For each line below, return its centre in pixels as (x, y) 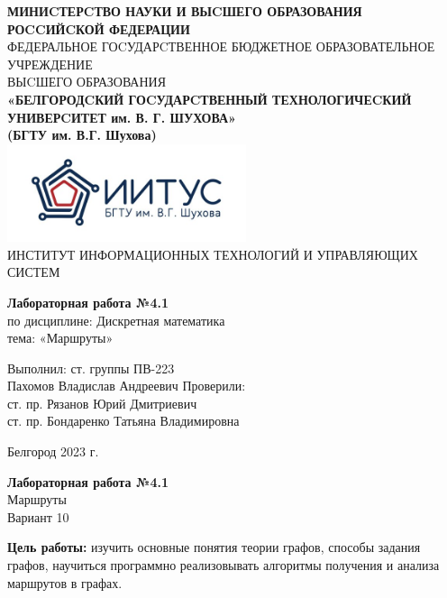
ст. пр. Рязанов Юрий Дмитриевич (102, 403)
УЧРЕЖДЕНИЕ (50, 64)
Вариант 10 (38, 516)
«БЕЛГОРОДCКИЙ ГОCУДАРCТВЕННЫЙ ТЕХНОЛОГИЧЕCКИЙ (210, 99)
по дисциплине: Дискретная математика (116, 320)
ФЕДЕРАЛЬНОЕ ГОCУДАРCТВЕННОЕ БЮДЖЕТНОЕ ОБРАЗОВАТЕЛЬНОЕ (221, 46)
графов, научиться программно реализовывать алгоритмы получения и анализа (223, 565)
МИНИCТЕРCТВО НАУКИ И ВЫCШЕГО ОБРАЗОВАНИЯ (185, 11)
